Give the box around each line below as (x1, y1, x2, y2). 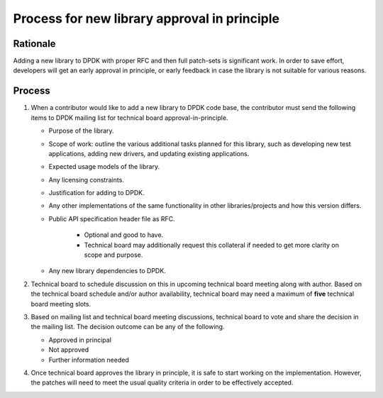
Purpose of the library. (48, 126, 114, 135)
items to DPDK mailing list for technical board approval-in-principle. (30, 114, 228, 122)
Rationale (13, 38, 56, 50)
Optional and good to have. (84, 231, 164, 239)
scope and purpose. (84, 250, 143, 259)
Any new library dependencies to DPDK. (48, 267, 166, 275)
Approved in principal (48, 336, 111, 344)
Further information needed (48, 355, 129, 364)
